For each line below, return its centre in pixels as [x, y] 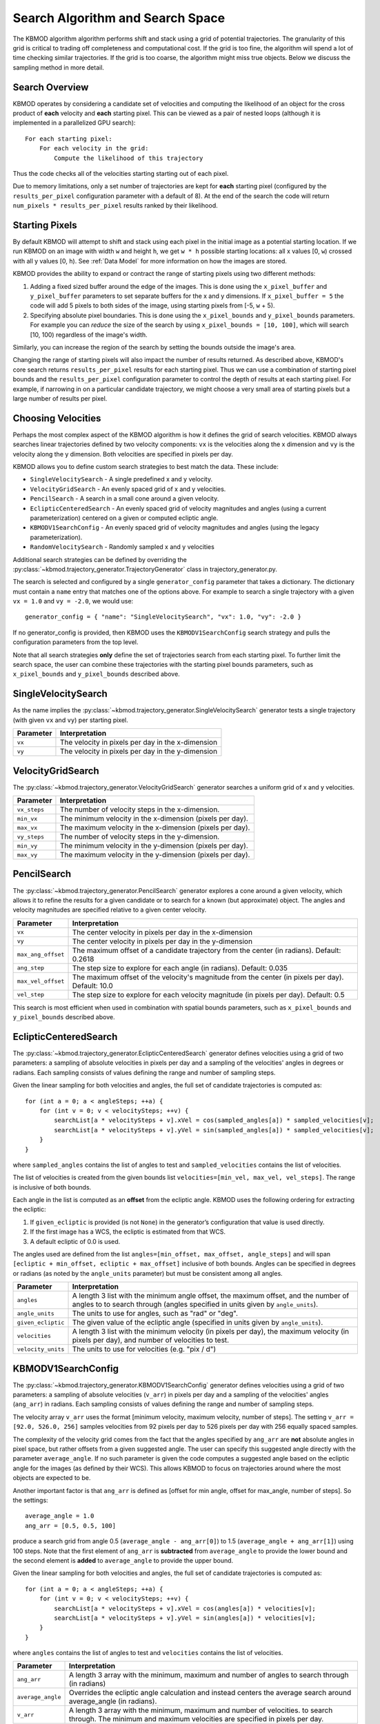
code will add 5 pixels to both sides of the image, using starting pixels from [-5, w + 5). [152, 305]
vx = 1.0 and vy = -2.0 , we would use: [73, 601]
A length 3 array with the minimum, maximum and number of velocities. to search [201, 1710]
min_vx [27, 818]
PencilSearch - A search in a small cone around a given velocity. [124, 499]
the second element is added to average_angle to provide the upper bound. [123, 1560]
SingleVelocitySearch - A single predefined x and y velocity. [121, 479]
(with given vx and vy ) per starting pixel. [71, 720]
